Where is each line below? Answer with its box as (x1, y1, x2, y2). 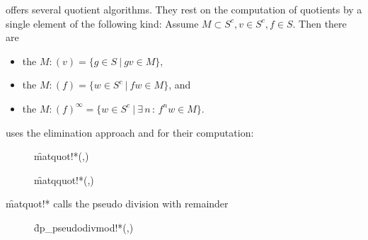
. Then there (292, 16, 347, 30)
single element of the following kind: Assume (6, 16, 199, 30)
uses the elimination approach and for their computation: (6, 125, 254, 139)
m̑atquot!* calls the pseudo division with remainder (6, 196, 229, 211)
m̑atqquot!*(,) (34, 172, 94, 187)
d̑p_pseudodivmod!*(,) (34, 219, 134, 234)
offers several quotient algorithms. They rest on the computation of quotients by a (6, 2, 362, 16)
